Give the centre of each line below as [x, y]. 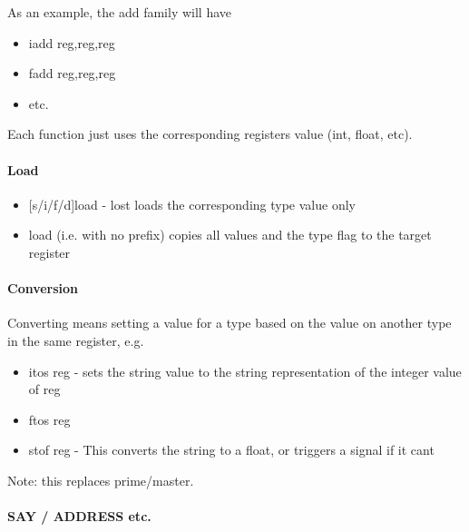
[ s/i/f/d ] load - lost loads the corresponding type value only [192, 204]
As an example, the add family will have [120, 12]
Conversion [43, 288]
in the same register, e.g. [76, 340]
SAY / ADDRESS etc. [79, 516]
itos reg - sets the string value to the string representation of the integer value [245, 371]
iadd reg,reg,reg [72, 42]
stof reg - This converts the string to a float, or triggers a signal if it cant [231, 450]
